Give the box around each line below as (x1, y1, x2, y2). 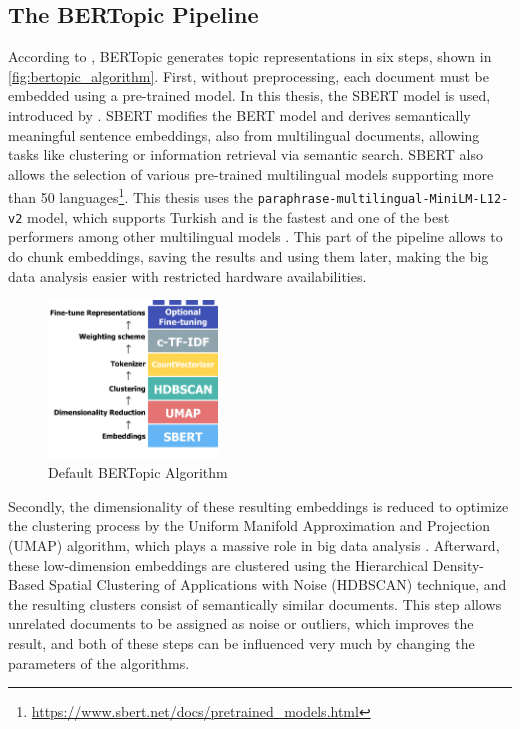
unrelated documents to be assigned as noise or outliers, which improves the (8, 613, 474, 634)
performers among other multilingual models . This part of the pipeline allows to (8, 226, 503, 247)
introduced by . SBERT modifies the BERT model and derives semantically (8, 104, 471, 125)
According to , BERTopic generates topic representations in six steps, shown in (8, 46, 492, 67)
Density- (432, 554, 484, 575)
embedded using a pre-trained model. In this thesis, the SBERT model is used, (8, 85, 491, 106)
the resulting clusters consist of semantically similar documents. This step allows (8, 593, 502, 614)
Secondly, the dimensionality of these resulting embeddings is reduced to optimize (8, 495, 509, 516)
